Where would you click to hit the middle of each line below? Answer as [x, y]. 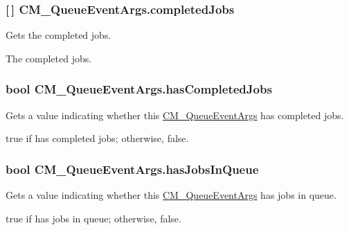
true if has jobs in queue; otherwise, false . [93, 218]
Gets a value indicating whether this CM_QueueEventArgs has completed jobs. [175, 115]
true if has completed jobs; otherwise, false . [97, 138]
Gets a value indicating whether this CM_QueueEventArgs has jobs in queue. [171, 195]
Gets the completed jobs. [59, 35]
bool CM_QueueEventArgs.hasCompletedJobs [139, 89]
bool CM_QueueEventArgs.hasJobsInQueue [132, 169]
